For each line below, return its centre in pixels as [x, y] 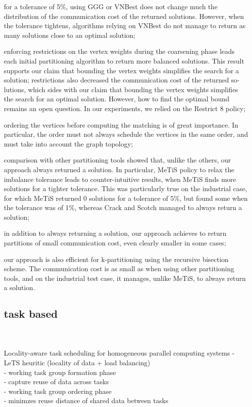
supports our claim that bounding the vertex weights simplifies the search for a [122, 70]
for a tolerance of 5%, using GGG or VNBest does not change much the [111, 6]
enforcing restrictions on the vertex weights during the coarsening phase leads [119, 51]
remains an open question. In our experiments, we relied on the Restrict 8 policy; [125, 108]
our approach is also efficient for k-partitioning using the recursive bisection [116, 259]
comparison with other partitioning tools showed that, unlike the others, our [118, 160]
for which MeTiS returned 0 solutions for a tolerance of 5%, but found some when [126, 198]
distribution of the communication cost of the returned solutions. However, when [124, 16]
